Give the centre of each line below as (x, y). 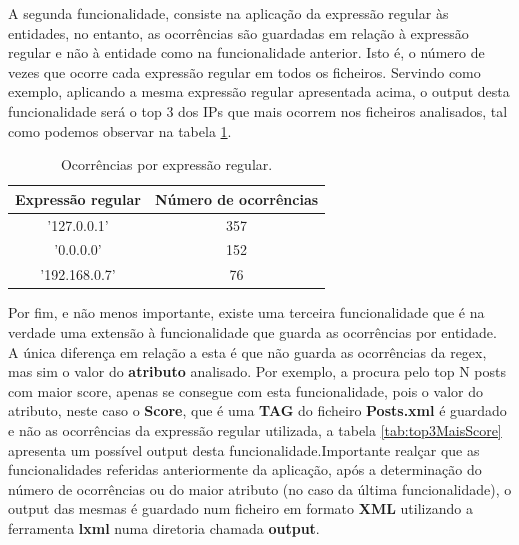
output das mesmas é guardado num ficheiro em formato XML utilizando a (240, 508)
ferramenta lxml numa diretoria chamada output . (164, 527)
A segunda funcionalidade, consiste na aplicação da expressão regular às (228, 13)
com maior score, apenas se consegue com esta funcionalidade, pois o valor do (245, 390)
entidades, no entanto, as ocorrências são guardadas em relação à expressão (238, 32)
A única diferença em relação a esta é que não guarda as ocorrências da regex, (247, 351)
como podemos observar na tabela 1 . (120, 130)
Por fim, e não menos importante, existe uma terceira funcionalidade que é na (246, 312)
